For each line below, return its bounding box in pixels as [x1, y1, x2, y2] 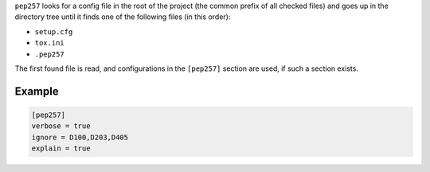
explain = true [31, 144, 91, 153]
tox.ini [34, 38, 65, 48]
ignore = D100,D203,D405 [31, 132, 129, 142]
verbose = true [31, 122, 91, 131]
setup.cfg [34, 27, 73, 36]
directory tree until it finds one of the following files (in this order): [14, 12, 231, 21]
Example [14, 84, 59, 98]
